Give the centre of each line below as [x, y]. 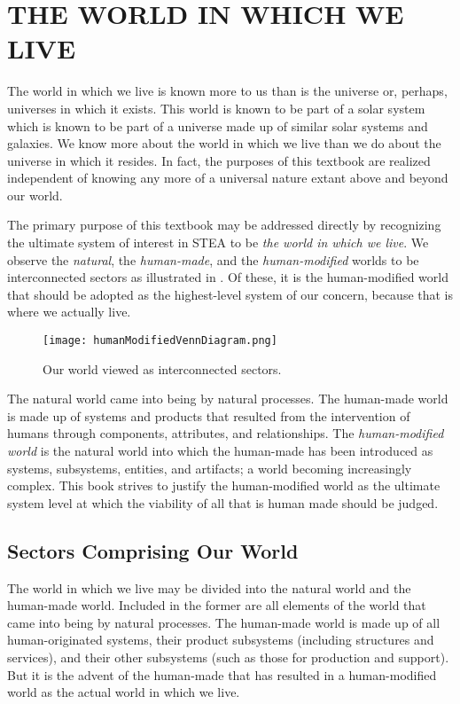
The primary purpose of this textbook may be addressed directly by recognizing [224, 225]
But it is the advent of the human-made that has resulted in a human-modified [222, 674]
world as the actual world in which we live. [124, 692]
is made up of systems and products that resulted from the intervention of [209, 415]
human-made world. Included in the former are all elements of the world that [217, 605]
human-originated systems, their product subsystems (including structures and [221, 640]
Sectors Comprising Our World [153, 550]
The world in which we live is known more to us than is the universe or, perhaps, [227, 91]
